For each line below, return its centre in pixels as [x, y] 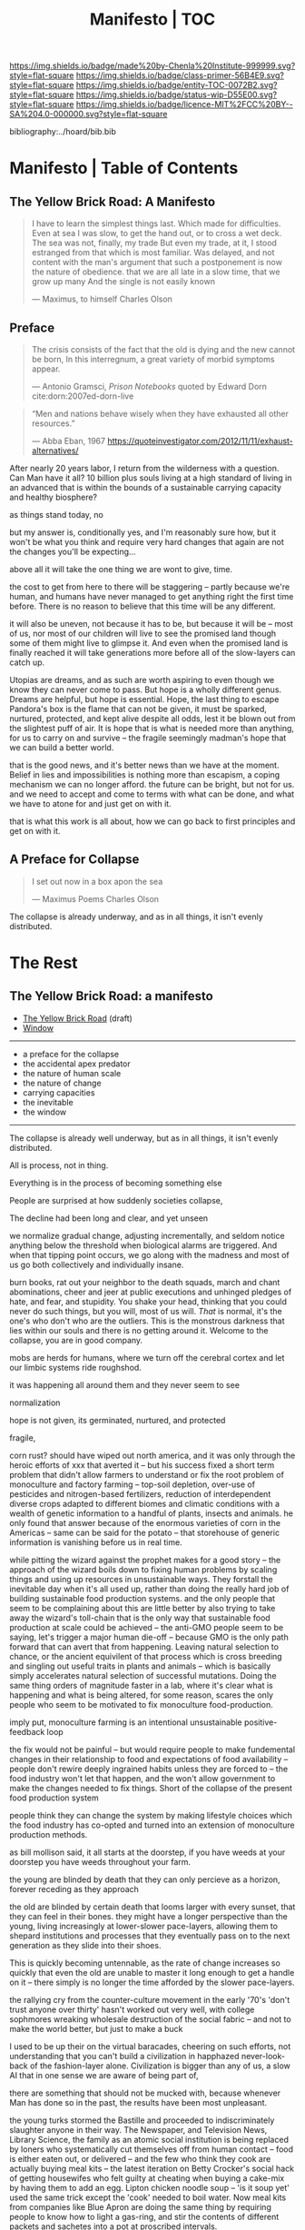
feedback [27, 1731]
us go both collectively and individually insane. [97, 1264]
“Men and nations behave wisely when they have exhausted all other [160, 414]
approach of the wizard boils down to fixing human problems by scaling [143, 1569]
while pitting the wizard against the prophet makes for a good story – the [145, 1560]
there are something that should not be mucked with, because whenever [145, 2093]
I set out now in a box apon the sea [97, 881]
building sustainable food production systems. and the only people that [142, 1598]
